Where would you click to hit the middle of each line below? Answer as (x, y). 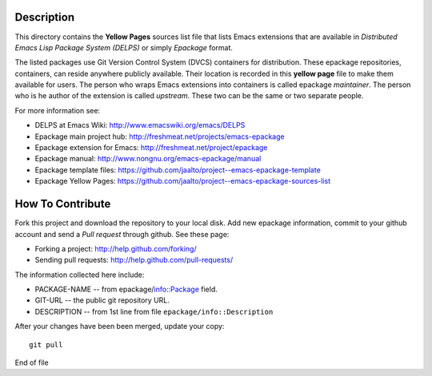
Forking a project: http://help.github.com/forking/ (116, 248)
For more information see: (57, 110)
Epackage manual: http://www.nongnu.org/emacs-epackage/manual (148, 159)
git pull (46, 344)
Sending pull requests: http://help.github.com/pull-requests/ (134, 260)
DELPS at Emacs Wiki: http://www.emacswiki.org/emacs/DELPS (140, 125)
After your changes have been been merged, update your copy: (120, 327)
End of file (32, 362)
